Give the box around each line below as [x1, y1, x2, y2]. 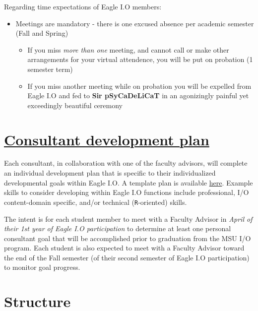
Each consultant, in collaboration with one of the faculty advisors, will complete [4, 158, 248, 168]
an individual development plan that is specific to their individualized [4, 168, 216, 178]
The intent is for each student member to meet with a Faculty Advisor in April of [4, 213, 253, 224]
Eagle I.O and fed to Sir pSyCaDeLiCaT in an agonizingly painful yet [27, 90, 249, 101]
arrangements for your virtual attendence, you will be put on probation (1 [27, 54, 253, 64]
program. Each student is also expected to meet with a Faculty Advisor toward [4, 243, 245, 253]
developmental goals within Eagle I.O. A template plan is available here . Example [4, 177, 253, 187]
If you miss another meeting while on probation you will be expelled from [27, 80, 252, 91]
